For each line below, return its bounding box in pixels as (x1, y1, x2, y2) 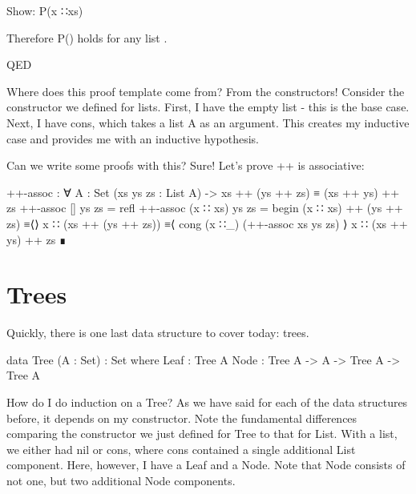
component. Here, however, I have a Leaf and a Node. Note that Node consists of (6, 456, 406, 473)
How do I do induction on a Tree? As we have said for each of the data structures (6, 394, 408, 411)
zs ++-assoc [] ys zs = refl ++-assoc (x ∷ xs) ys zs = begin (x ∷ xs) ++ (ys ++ (6, 199, 403, 216)
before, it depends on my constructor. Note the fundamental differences (6, 409, 357, 426)
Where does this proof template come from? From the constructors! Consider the (6, 82, 405, 99)
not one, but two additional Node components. (6, 472, 236, 488)
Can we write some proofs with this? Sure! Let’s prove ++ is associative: (6, 157, 365, 174)
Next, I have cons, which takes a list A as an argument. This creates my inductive (6, 114, 410, 131)
